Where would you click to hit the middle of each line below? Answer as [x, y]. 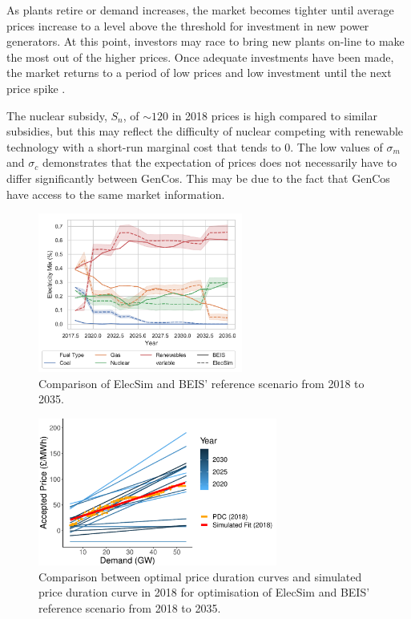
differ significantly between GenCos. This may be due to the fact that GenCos [198, 178]
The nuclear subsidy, [57, 115]
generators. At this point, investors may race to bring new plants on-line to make [205, 41]
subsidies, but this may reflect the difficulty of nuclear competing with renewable [205, 131]
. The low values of [336, 146]
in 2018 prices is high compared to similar [274, 115]
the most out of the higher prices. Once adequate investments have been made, [200, 57]
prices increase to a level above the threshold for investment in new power [188, 25]
